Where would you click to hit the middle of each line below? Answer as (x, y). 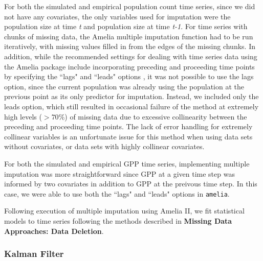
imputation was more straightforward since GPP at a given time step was (119, 173)
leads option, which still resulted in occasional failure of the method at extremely (131, 106)
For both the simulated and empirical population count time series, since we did (130, 6)
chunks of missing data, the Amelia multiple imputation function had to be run (129, 36)
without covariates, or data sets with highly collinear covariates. (104, 146)
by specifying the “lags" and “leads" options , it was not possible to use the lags (129, 76)
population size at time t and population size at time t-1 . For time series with (126, 26)
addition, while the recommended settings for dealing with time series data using (131, 56)
